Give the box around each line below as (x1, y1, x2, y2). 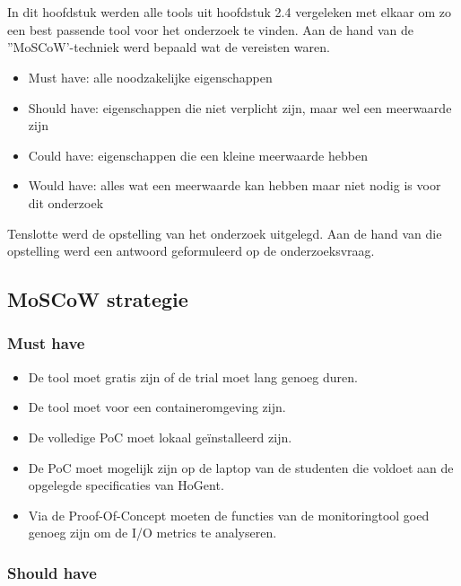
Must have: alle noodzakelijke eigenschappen (28, 67, 273, 86)
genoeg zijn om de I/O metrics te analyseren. (28, 523, 277, 542)
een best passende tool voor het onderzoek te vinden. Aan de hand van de (7, 20, 413, 39)
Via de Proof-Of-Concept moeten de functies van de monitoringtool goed (28, 505, 430, 524)
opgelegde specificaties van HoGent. (28, 476, 224, 494)
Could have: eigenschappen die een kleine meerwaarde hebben (28, 145, 368, 164)
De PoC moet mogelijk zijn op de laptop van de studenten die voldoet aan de (28, 458, 454, 477)
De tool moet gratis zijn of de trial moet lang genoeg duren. (28, 367, 358, 386)
